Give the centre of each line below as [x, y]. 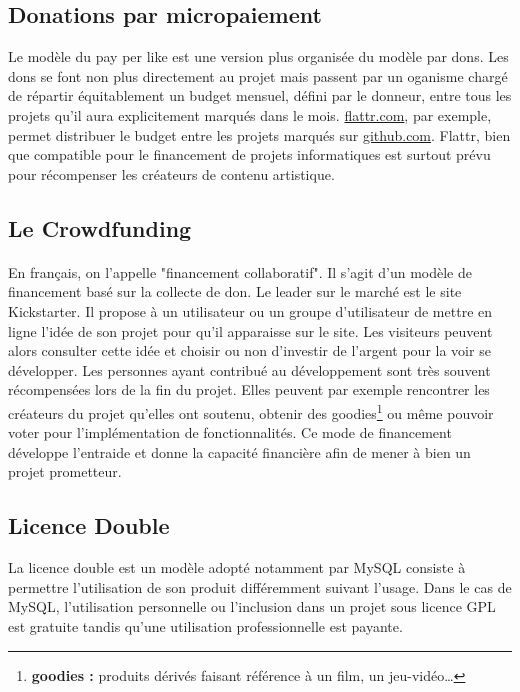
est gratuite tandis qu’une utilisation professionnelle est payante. [205, 625]
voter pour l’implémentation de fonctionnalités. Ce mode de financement [230, 432]
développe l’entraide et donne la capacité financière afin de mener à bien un [239, 451]
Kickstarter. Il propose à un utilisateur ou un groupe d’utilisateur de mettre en [250, 310]
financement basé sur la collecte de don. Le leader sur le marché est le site [235, 291]
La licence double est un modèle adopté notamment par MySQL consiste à [237, 567]
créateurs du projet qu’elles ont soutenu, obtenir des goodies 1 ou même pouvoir [251, 411]
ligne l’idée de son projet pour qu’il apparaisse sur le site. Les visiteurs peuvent [250, 330]
